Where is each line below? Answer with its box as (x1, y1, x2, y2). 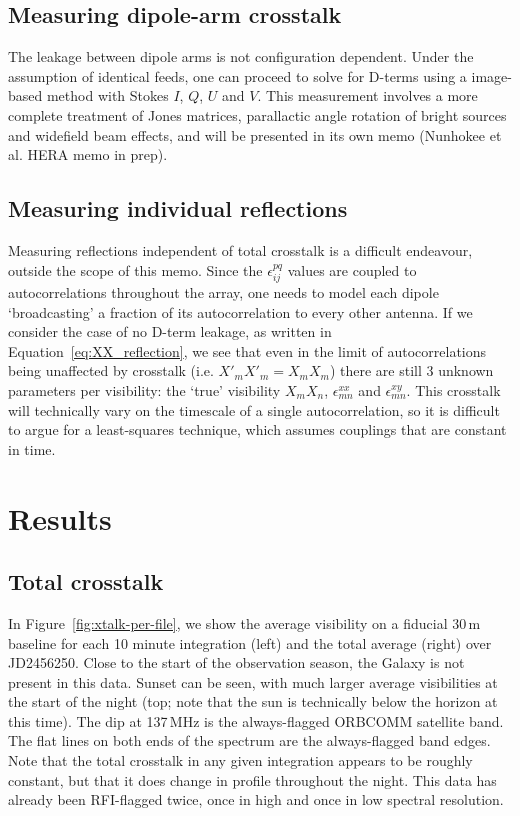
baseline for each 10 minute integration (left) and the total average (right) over (8, 632, 492, 653)
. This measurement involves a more (257, 85, 478, 106)
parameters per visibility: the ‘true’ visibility (8, 379, 281, 400)
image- (471, 65, 512, 86)
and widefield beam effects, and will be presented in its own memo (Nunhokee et (8, 124, 502, 145)
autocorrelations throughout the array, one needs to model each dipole (8, 281, 439, 302)
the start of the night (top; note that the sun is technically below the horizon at (8, 691, 498, 712)
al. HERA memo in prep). (8, 144, 168, 165)
